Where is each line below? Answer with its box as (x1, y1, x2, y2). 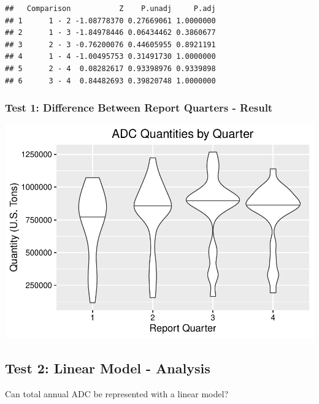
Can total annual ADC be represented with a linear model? (5, 387, 228, 400)
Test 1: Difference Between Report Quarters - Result (5, 100, 273, 115)
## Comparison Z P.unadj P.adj (5, 4, 216, 13)
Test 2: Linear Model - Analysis (5, 359, 210, 378)
